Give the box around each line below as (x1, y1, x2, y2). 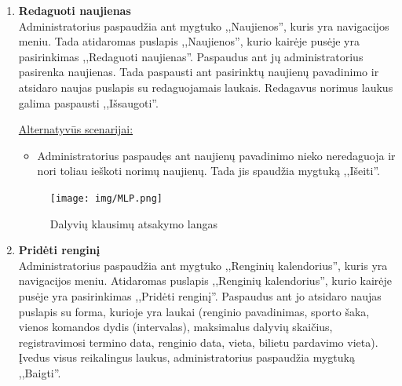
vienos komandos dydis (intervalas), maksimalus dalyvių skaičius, (18, 319, 333, 335)
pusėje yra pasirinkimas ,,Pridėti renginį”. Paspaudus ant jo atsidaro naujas (18, 287, 382, 304)
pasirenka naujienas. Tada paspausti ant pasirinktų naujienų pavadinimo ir (18, 64, 379, 80)
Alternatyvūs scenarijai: (18, 121, 133, 137)
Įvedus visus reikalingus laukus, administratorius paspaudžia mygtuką (18, 349, 355, 366)
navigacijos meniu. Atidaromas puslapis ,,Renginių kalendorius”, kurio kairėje (18, 272, 393, 289)
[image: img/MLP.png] (49, 192, 163, 204)
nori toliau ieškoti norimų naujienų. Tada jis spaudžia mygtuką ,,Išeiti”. (37, 162, 380, 179)
